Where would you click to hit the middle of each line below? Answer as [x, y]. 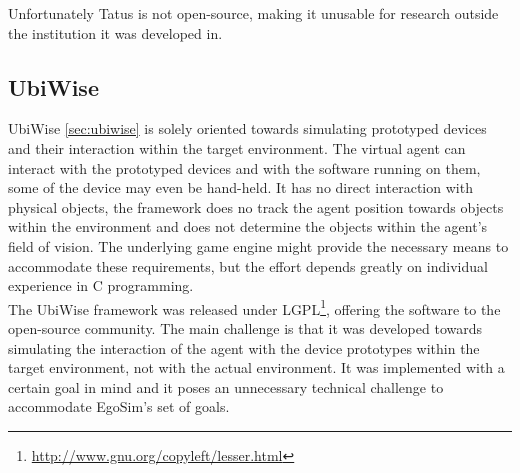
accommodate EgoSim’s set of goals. [119, 406]
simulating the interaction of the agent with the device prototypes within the [244, 347]
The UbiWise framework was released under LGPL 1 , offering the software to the [254, 307]
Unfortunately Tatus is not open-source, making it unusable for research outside [253, 13]
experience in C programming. [101, 285]
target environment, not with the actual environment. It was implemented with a [256, 367]
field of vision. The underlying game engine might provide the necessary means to [258, 245]
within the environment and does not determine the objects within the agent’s [248, 226]
